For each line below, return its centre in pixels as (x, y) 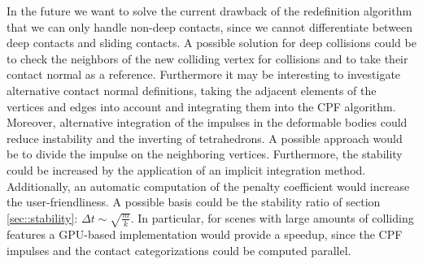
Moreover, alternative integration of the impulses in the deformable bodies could (207, 122)
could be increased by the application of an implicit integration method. (186, 169)
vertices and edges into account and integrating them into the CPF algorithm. (201, 106)
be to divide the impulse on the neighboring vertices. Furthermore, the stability (205, 154)
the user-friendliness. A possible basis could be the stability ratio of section (194, 202)
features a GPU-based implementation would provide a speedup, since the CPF (205, 234)
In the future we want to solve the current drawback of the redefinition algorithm (209, 11)
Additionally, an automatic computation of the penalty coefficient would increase (208, 186)
